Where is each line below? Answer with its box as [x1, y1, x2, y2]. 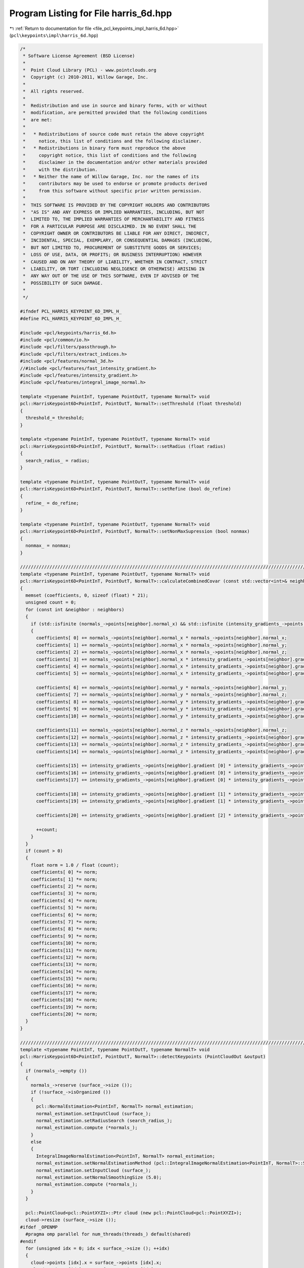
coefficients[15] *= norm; [30, 976, 98, 981]
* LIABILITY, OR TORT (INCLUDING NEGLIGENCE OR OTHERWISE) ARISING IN [23, 266, 205, 272]
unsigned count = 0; [25, 600, 77, 606]
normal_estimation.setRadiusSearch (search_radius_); [36, 1117, 173, 1123]
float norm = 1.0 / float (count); [30, 862, 119, 868]
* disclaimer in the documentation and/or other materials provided [23, 160, 207, 165]
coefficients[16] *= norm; [30, 983, 98, 989]
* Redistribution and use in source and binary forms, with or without [23, 103, 207, 109]
